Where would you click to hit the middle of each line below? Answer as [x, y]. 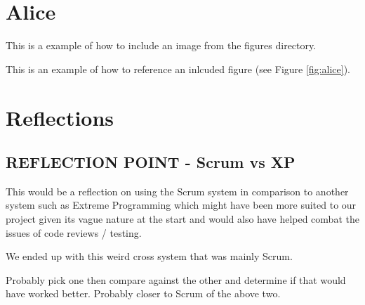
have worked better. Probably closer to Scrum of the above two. [143, 293]
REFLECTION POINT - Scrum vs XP [151, 162]
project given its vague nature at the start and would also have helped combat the [182, 219]
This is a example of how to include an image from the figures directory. [161, 45]
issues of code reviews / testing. [74, 232]
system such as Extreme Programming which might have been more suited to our [181, 205]
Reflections [60, 117]
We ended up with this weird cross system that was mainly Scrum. [149, 256]
